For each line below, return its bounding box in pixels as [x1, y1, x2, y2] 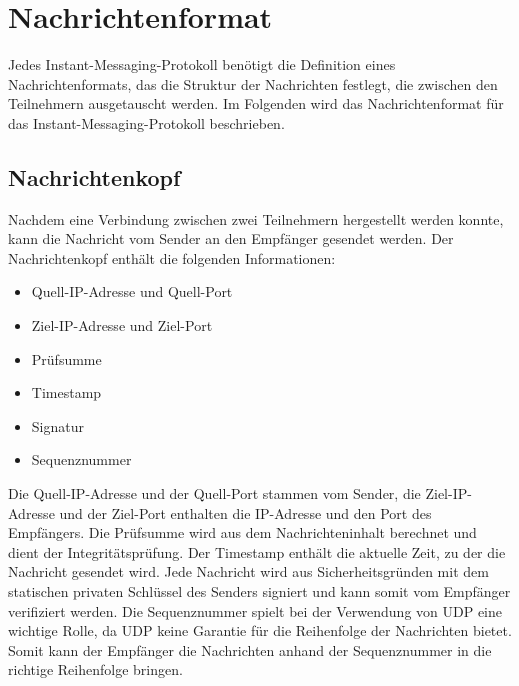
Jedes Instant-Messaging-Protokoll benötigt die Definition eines [8, 54, 396, 75]
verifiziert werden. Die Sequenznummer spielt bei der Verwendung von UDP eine [8, 600, 503, 621]
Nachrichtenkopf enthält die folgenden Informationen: [8, 247, 336, 268]
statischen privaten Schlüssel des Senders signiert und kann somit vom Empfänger [8, 581, 511, 602]
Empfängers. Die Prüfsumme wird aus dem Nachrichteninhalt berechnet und [8, 522, 477, 543]
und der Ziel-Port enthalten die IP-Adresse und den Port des [59, 502, 432, 523]
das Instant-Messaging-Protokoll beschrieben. [8, 112, 285, 133]
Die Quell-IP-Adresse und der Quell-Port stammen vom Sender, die [8, 483, 421, 504]
